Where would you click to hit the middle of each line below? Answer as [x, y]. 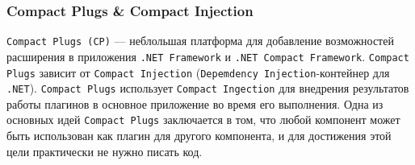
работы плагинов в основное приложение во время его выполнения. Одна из [195, 103]
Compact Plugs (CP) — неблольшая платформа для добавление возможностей [200, 41]
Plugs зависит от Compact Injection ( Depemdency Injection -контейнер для [198, 72]
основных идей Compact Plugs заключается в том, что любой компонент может [203, 120]
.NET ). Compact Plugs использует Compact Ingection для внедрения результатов [208, 88]
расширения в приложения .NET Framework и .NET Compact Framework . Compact [208, 56]
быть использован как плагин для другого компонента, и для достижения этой [199, 136]
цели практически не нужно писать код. [105, 151]
